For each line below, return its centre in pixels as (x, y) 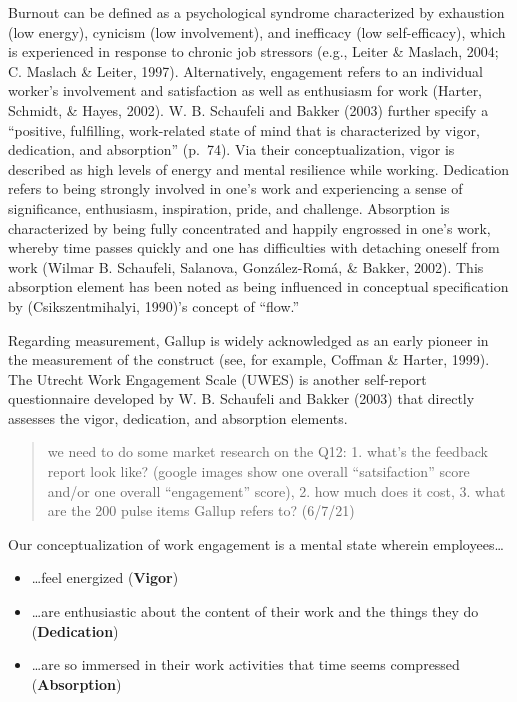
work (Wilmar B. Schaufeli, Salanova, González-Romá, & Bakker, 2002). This (246, 266)
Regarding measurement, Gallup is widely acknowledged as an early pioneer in (248, 339)
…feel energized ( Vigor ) (105, 577)
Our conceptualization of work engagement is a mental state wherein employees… (256, 543)
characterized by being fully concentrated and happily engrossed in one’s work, (249, 227)
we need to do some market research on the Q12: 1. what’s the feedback (267, 451)
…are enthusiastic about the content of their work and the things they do (255, 611)
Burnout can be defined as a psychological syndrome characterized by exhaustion (256, 12)
